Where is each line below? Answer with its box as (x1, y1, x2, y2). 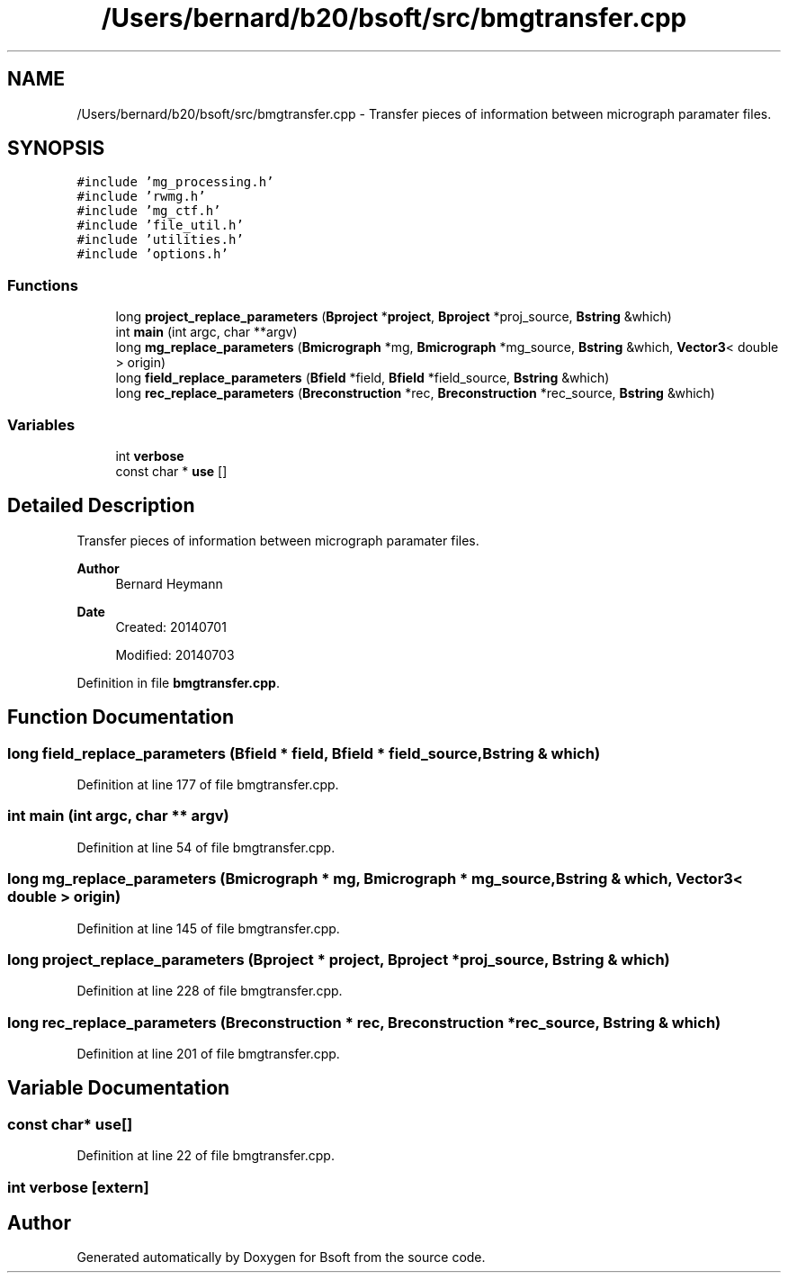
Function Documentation (7, 706, 234, 729)
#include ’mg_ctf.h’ (76, 203, 221, 219)
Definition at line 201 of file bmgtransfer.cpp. (76, 1046, 340, 1061)
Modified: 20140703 (115, 646, 235, 663)
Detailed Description (7, 494, 195, 518)
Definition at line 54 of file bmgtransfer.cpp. (76, 839, 336, 855)
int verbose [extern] (7, 1177, 149, 1196)
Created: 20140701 (115, 618, 227, 635)
